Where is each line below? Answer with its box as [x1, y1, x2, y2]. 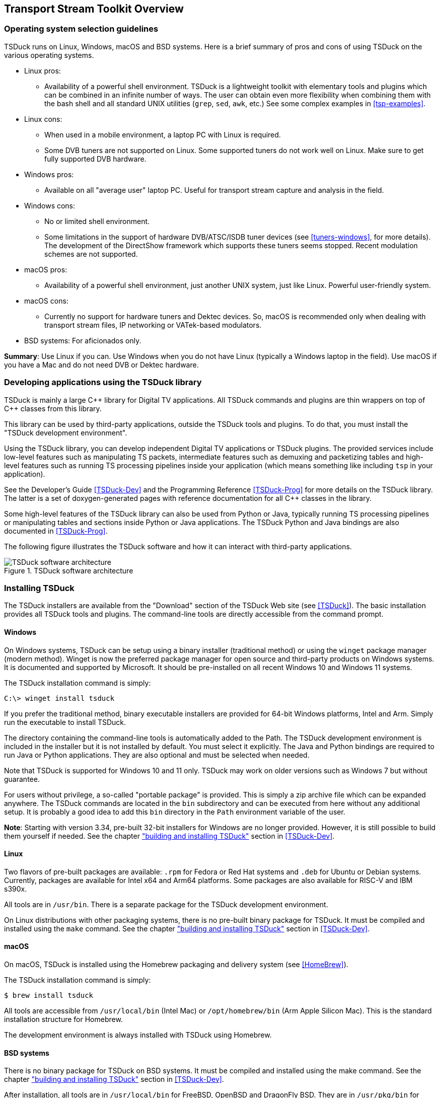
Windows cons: [24, 201, 76, 210]
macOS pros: [24, 265, 67, 274]
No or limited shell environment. [44, 216, 150, 226]
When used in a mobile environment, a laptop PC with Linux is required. [44, 130, 281, 139]
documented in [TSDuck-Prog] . [4, 526, 108, 535]
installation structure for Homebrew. [4, 1014, 123, 1023]
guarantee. [4, 774, 40, 783]
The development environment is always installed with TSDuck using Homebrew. [4, 1030, 272, 1039]
